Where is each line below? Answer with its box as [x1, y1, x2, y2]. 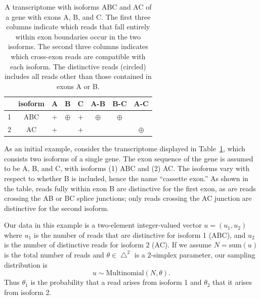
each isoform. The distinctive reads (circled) [10, 61, 146, 71]
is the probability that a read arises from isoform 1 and [30, 277, 202, 287]
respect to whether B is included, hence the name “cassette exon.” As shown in [4, 173, 248, 183]
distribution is [4, 259, 48, 270]
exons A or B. [57, 80, 100, 91]
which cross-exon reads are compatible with [11, 51, 146, 61]
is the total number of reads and [4, 249, 104, 260]
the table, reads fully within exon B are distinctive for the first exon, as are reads [4, 183, 256, 193]
